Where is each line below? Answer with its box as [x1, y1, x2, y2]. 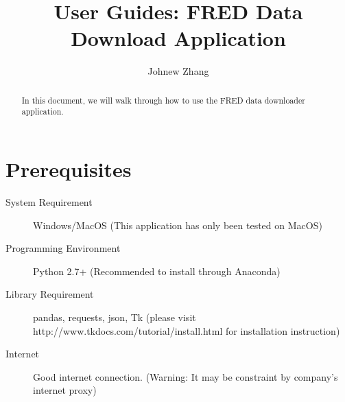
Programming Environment [5, 241, 121, 255]
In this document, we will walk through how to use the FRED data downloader [21, 94, 305, 106]
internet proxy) [33, 383, 97, 397]
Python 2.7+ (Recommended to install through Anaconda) [33, 263, 281, 278]
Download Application [71, 24, 286, 52]
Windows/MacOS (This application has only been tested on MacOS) [33, 217, 322, 232]
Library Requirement [5, 287, 94, 301]
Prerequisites [5, 155, 132, 183]
